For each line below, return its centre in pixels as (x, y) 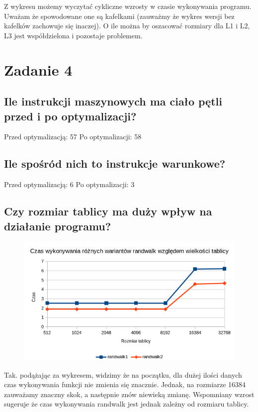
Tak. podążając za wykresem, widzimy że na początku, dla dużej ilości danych (123, 374)
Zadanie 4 (38, 69)
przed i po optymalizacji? (70, 116)
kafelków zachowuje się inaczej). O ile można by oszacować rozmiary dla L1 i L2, (127, 26)
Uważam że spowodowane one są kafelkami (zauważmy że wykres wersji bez (119, 16)
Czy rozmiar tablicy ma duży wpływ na (108, 211)
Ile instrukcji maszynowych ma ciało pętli (113, 101)
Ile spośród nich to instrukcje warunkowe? (115, 163)
